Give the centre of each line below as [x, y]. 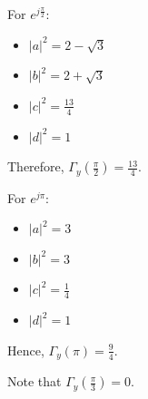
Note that [35, 381]
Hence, [26, 350]
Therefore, [36, 166]
